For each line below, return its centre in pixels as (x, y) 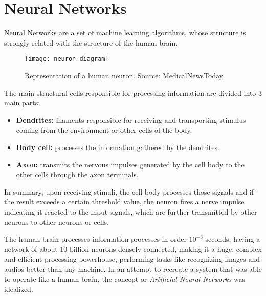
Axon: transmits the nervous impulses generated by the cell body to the (130, 164)
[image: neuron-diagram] (67, 59)
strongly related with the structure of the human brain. (91, 42)
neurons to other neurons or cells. (57, 221)
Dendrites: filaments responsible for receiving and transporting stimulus (131, 120)
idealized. (19, 289)
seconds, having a (233, 239)
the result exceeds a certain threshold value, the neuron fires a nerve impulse (124, 202)
